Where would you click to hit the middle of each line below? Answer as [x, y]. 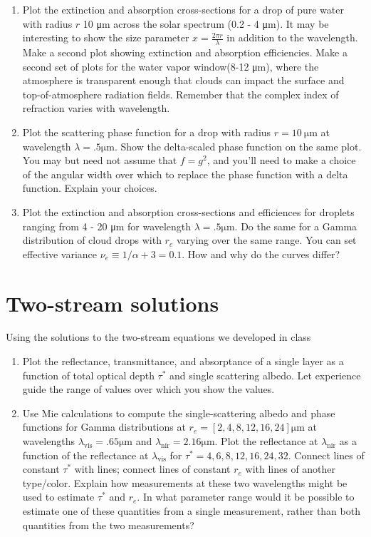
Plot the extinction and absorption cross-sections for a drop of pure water [183, 9]
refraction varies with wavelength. [96, 108]
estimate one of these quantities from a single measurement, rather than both [191, 510]
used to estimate [58, 497]
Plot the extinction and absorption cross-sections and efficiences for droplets [188, 211]
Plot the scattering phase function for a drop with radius [147, 132]
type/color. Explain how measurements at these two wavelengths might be [185, 482]
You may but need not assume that [100, 160]
